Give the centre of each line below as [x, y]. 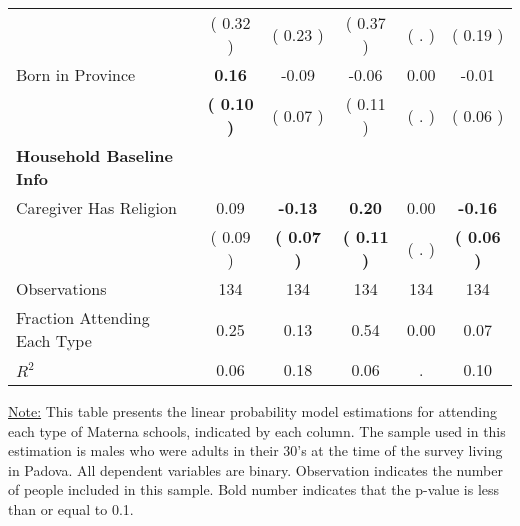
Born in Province [76, 74]
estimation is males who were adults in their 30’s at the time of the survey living [255, 450]
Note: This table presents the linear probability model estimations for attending [253, 411]
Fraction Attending [83, 317]
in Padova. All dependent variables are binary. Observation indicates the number [255, 469]
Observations [61, 288]
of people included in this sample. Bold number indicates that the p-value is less [254, 489]
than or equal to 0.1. [71, 508]
